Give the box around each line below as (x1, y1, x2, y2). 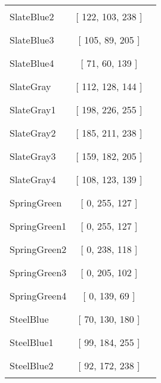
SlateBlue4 (10, 56, 54, 70)
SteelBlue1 (10, 335, 54, 349)
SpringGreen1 (10, 219, 67, 233)
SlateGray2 (10, 126, 56, 140)
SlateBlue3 (10, 33, 54, 47)
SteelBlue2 (10, 359, 54, 372)
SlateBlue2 (10, 10, 54, 23)
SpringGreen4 (10, 289, 67, 302)
